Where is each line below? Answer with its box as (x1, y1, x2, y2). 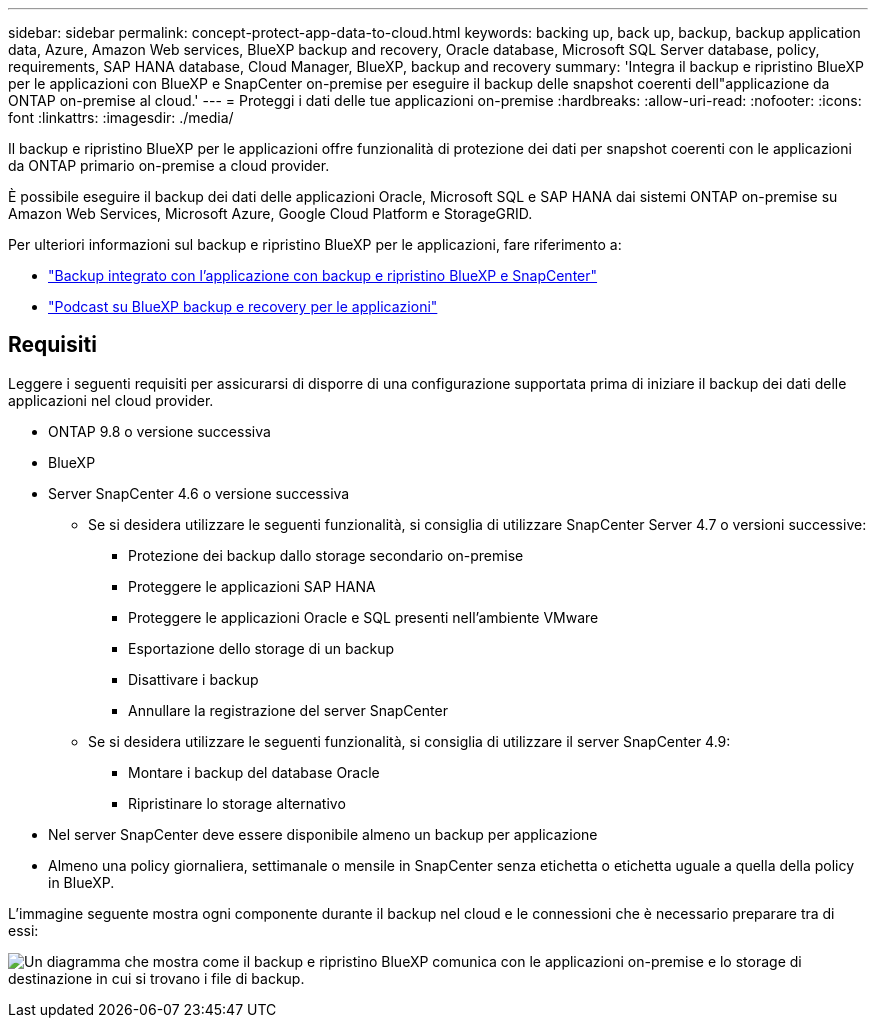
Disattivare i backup (128, 670, 259, 688)
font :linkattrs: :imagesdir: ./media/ (8, 109, 234, 126)
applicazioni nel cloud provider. (8, 391, 214, 409)
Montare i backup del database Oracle (128, 763, 380, 781)
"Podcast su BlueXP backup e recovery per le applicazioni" (48, 298, 438, 315)
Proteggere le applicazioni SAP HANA (128, 577, 376, 595)
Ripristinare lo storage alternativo (128, 794, 346, 812)
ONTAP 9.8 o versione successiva (48, 422, 271, 440)
